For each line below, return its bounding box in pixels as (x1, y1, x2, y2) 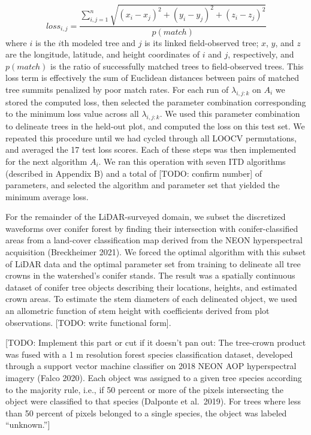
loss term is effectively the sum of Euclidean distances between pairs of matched (5, 71, 299, 84)
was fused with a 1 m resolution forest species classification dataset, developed (5, 348, 293, 360)
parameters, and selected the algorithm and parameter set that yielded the (5, 179, 280, 191)
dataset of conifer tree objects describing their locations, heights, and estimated (5, 280, 297, 293)
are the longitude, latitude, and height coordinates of (5, 48, 200, 61)
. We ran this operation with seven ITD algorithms (98, 155, 286, 167)
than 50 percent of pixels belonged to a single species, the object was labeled (5, 406, 287, 419)
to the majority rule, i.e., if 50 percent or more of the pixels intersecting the (5, 383, 283, 395)
